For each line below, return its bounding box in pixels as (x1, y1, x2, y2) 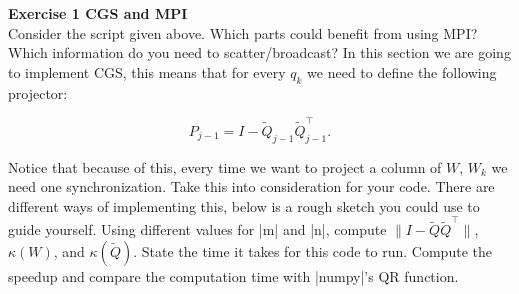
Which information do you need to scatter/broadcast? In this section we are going (8, 42, 511, 63)
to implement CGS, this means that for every (8, 61, 286, 82)
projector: (8, 82, 68, 103)
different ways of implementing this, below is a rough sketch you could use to (8, 195, 480, 216)
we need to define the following (307, 61, 497, 82)
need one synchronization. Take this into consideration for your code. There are (8, 176, 495, 197)
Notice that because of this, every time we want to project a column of (8, 156, 442, 177)
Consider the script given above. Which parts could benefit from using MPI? (8, 22, 478, 43)
